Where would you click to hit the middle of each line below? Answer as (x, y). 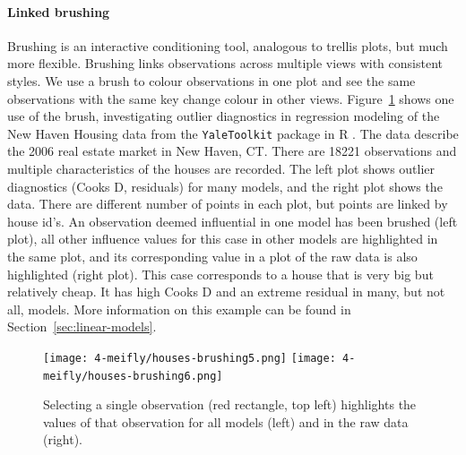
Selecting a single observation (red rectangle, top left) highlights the (230, 404)
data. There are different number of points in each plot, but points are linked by (228, 204)
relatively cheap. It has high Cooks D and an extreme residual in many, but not (226, 292)
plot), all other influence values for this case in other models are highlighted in (223, 239)
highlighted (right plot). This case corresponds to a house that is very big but (220, 274)
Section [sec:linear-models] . (82, 326)
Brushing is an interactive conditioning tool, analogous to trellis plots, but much (228, 45)
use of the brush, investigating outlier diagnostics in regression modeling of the (224, 116)
